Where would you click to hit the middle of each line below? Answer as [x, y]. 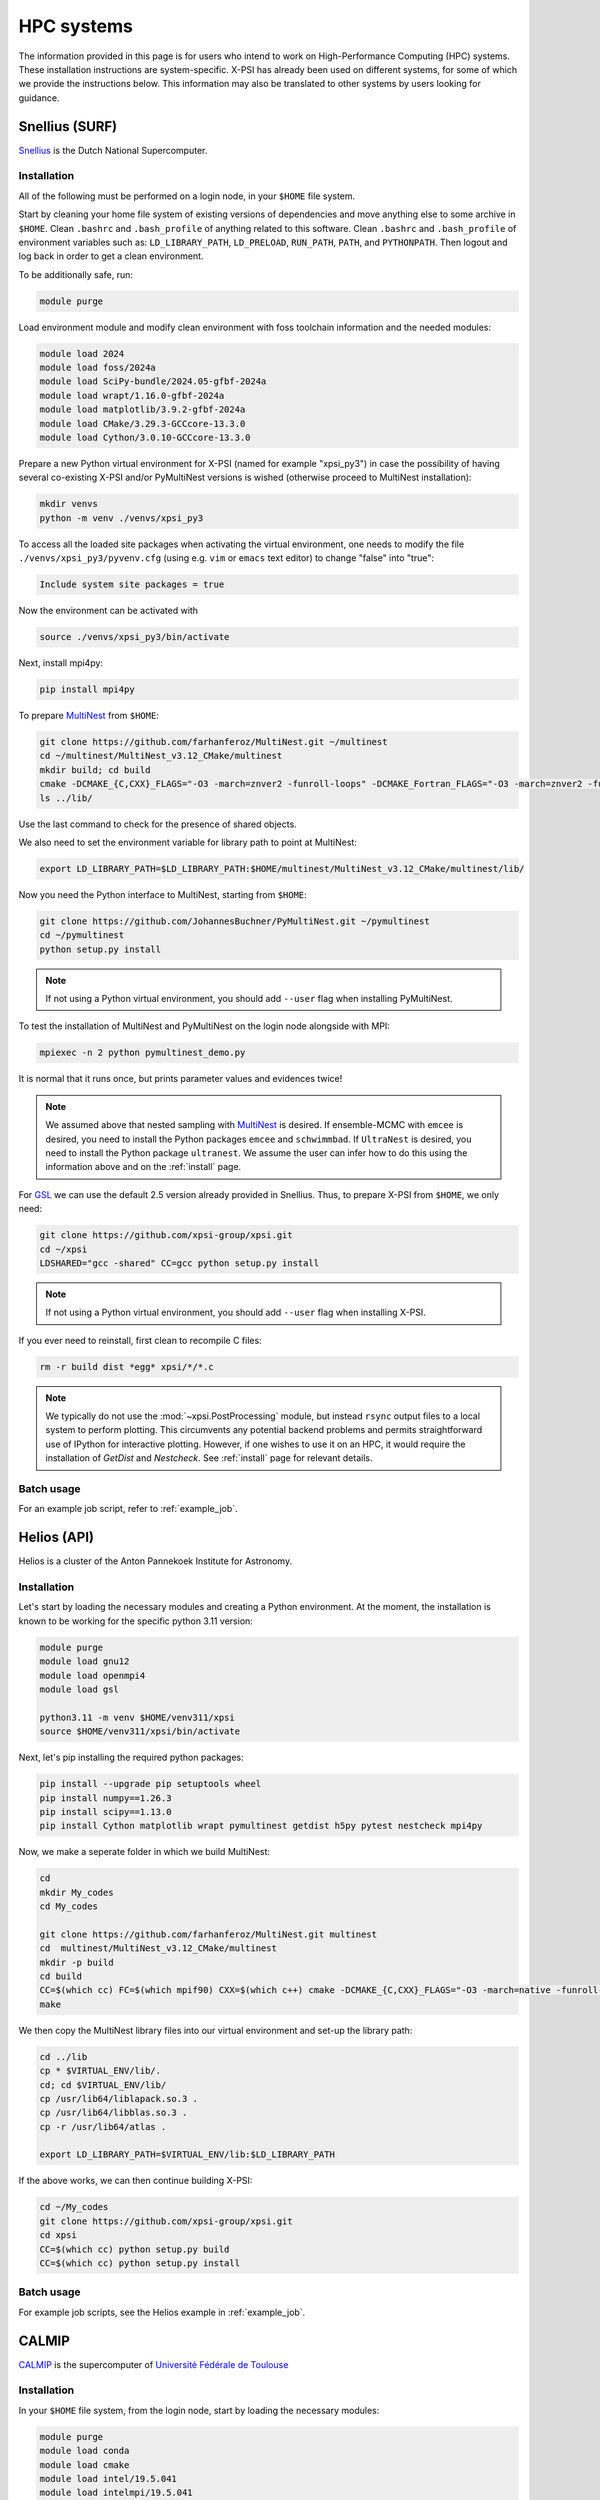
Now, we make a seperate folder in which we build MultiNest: [144, 1852]
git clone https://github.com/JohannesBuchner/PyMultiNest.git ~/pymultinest [234, 921]
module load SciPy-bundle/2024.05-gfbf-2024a [153, 381]
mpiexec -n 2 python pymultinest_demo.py [142, 1053]
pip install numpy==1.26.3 [105, 1798]
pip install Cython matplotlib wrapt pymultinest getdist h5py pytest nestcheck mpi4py [261, 1826]
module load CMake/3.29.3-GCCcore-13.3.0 [142, 423]
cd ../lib [63, 2056]
